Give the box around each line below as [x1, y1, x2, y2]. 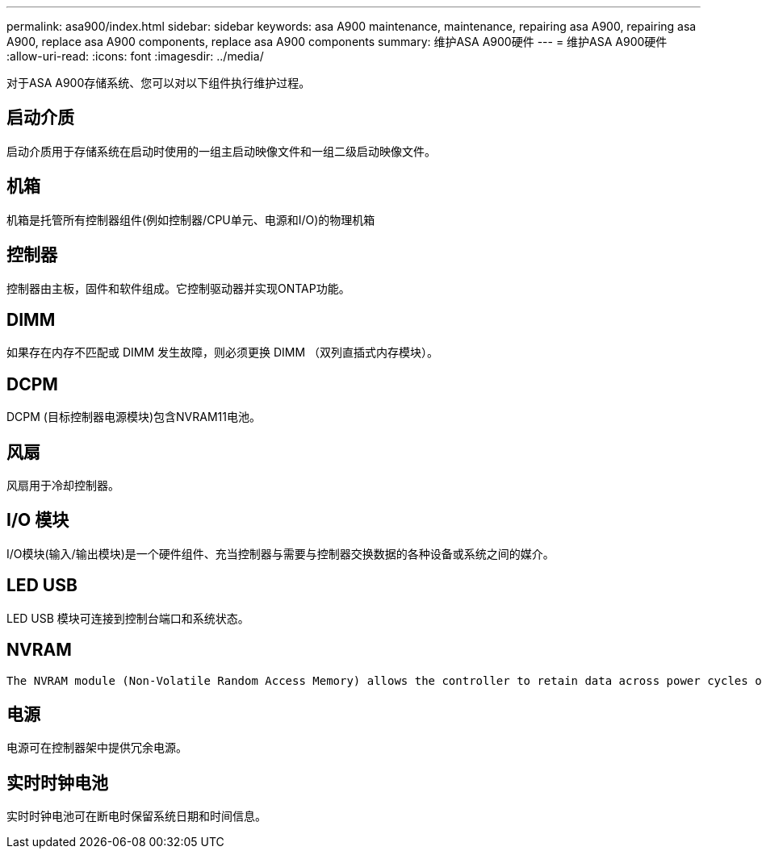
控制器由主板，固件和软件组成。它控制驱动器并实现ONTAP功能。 [6, 281, 350, 295]
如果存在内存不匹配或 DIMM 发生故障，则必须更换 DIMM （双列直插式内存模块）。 [6, 345, 439, 360]
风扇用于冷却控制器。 [6, 478, 119, 493]
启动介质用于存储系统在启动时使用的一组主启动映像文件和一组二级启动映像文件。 [6, 144, 436, 158]
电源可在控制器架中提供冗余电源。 [6, 740, 187, 755]
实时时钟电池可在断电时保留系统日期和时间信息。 [6, 809, 266, 824]
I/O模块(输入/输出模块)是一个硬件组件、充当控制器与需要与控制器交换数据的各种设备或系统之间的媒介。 [6, 546, 555, 561]
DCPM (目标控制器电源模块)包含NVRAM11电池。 [6, 410, 261, 424]
